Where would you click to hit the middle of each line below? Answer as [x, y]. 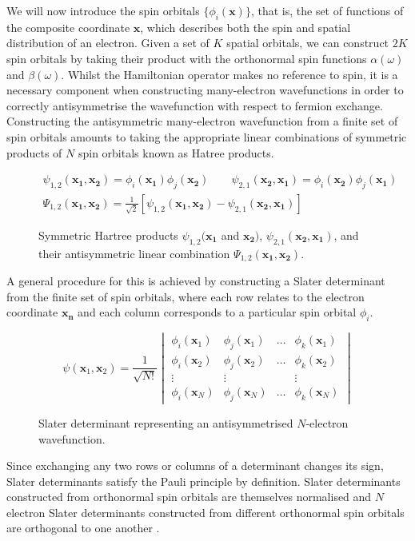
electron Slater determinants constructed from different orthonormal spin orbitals [206, 512]
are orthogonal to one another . [83, 528]
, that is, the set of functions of [327, 10]
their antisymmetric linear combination [134, 253]
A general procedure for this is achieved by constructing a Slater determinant [196, 281]
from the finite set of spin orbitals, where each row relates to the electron [186, 296]
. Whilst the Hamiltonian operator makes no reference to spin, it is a [229, 74]
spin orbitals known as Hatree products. [176, 152]
